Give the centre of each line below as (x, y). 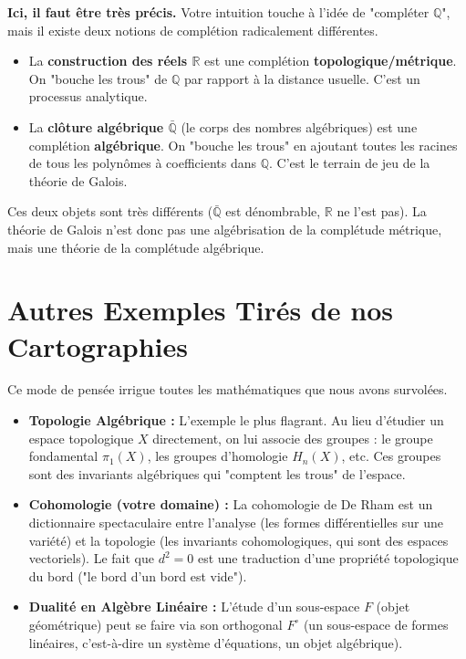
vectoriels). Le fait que (91, 558)
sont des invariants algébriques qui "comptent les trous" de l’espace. (217, 473)
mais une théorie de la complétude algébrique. (136, 247)
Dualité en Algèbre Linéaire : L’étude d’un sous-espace (194, 607)
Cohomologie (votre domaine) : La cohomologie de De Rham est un (231, 504)
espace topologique (81, 438)
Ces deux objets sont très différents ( (110, 211)
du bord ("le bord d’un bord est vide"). (138, 575)
